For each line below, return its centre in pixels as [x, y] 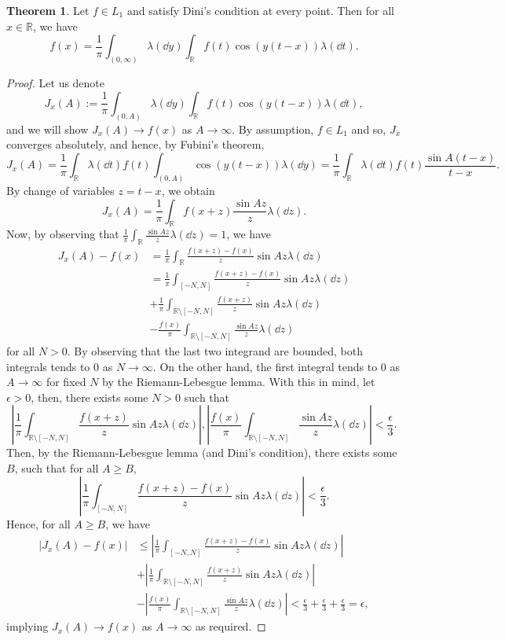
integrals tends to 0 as [60, 366]
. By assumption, [273, 129]
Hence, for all [38, 523]
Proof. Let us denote [56, 83]
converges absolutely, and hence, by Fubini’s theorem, [135, 144]
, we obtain [188, 191]
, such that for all [57, 467]
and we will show [48, 129]
